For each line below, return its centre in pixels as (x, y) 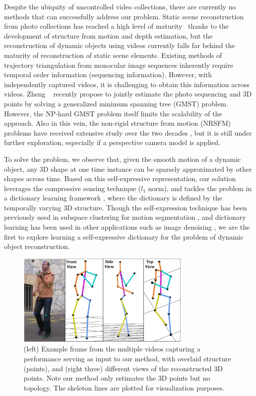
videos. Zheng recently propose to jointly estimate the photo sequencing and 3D (128, 94)
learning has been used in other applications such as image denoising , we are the (127, 227)
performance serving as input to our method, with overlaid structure (128, 358)
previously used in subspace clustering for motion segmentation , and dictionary (125, 217)
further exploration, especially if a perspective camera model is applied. (112, 142)
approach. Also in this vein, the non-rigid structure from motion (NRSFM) (117, 123)
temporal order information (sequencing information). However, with (108, 74)
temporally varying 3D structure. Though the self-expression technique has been (126, 207)
